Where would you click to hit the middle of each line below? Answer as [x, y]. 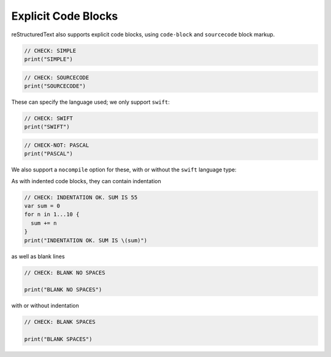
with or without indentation [45, 306]
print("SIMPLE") [49, 59]
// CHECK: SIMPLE [50, 50]
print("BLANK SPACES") [58, 339]
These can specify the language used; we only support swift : [90, 102]
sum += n [44, 223]
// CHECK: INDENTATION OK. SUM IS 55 [81, 197]
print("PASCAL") [49, 154]
